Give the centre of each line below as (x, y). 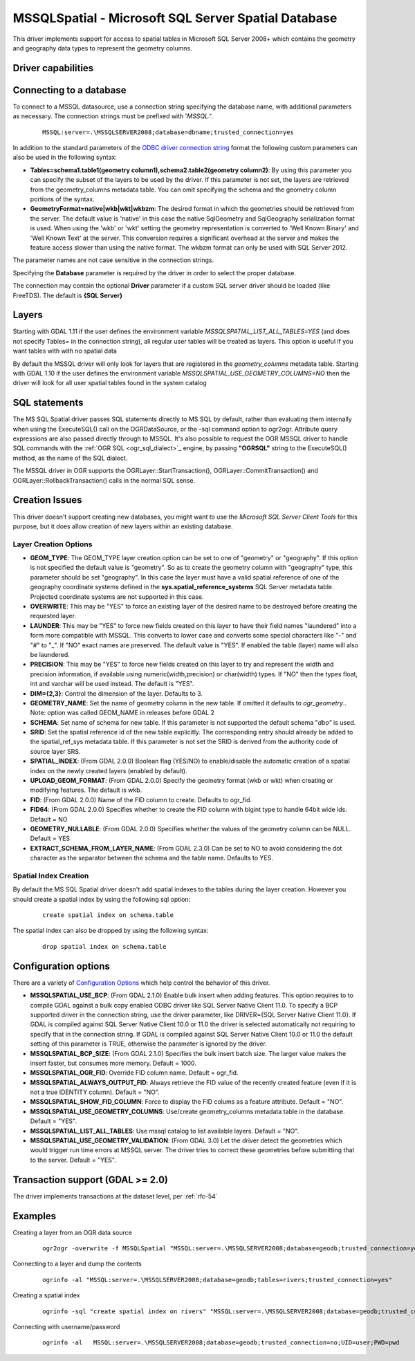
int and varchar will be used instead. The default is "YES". (112, 684)
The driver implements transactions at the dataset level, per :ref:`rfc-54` (115, 1196)
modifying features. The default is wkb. (86, 790)
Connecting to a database (70, 90)
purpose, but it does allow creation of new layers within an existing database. (123, 526)
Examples (35, 1216)
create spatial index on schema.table (108, 915)
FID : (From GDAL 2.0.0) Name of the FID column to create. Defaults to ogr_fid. (141, 799)
